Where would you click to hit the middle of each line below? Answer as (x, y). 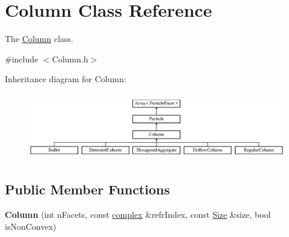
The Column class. (39, 39)
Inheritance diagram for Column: (66, 79)
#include (22, 58)
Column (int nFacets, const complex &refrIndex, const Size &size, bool (138, 214)
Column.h (70, 58)
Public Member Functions (87, 189)
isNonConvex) (31, 226)
